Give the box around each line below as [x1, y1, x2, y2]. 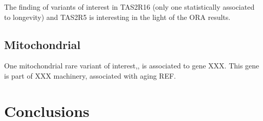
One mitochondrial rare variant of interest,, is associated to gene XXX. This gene [4, 60, 259, 71]
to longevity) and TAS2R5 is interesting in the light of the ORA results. [4, 11, 231, 22]
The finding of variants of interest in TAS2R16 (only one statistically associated [4, 2, 255, 12]
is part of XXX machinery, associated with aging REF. [4, 70, 176, 81]
